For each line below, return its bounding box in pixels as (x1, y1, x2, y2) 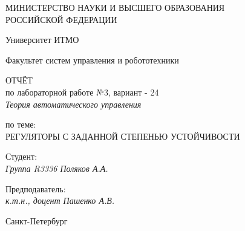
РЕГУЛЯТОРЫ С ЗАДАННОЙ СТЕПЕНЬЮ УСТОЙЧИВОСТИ (5, 129, 240, 142)
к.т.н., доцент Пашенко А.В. (5, 194, 115, 207)
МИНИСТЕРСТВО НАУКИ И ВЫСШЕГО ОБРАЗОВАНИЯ (5, 1, 225, 13)
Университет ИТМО (5, 33, 79, 46)
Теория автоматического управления (5, 97, 142, 110)
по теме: (5, 118, 36, 131)
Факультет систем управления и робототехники (5, 53, 179, 66)
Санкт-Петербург (5, 214, 68, 227)
